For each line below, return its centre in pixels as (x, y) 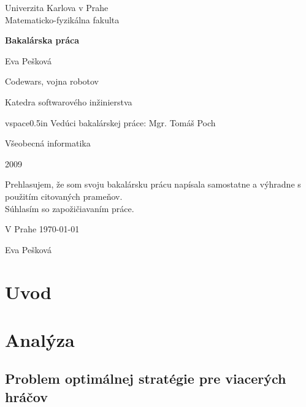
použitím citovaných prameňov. (64, 196)
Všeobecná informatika (48, 143)
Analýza (40, 339)
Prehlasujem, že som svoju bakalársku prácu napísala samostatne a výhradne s (153, 184)
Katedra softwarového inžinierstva (69, 101)
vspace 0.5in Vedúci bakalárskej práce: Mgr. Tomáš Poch (110, 122)
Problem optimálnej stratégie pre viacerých (146, 378)
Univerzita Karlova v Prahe (57, 7)
